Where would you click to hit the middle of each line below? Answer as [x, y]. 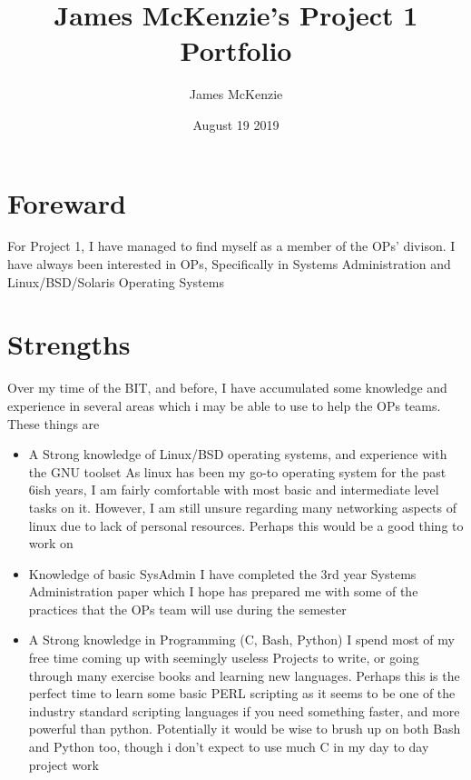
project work [64, 764]
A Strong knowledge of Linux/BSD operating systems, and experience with [238, 454]
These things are [54, 423]
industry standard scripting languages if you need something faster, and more [244, 710]
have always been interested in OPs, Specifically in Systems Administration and [229, 264]
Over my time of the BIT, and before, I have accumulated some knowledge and [227, 388]
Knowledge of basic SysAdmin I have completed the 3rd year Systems [222, 573]
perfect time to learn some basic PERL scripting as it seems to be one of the [242, 693]
